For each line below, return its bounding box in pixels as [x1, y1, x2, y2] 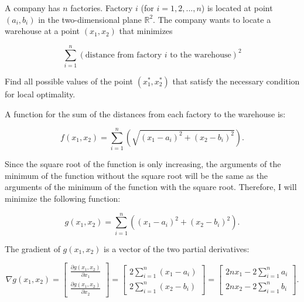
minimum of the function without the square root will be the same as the [5, 169, 268, 181]
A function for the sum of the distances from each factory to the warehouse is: [5, 107, 286, 120]
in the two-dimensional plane [38, 13, 142, 25]
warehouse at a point [5, 25, 80, 37]
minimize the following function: [5, 192, 121, 204]
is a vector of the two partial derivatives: [104, 242, 250, 255]
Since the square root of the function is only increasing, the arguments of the [5, 158, 281, 170]
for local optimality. [5, 87, 76, 100]
